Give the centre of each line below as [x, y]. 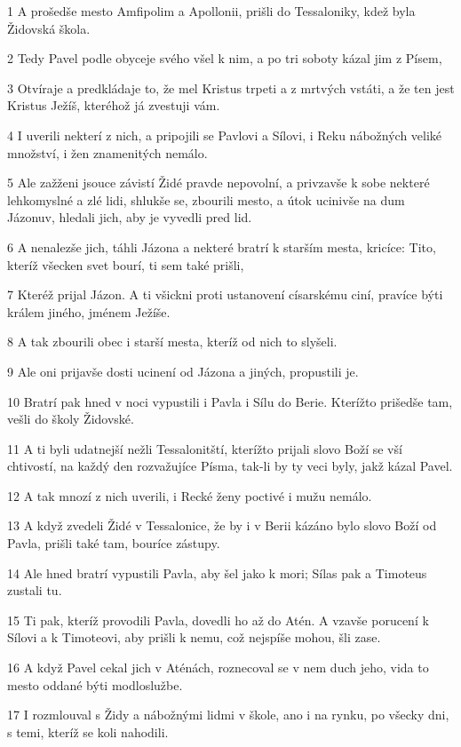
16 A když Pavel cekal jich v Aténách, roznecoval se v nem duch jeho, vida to [218, 668]
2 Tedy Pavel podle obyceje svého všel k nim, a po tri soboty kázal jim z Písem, [225, 58]
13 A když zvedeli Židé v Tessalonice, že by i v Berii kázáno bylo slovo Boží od [222, 525]
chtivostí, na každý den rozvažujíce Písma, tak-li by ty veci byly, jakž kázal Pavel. [230, 466]
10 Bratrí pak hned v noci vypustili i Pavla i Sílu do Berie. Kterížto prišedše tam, [230, 401]
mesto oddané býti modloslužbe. [95, 684]
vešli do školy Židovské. [71, 419]
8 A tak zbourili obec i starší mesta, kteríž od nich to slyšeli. [172, 342]
